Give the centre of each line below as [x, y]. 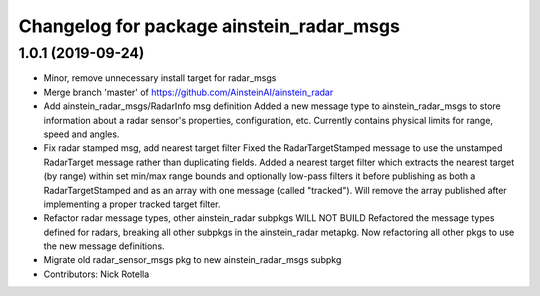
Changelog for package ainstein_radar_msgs [209, 26]
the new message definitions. [104, 246]
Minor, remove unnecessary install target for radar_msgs [160, 78]
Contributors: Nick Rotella [96, 274]
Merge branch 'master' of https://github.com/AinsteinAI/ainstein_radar [188, 92]
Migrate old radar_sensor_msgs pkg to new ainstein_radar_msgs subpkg [192, 260]
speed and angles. [81, 134]
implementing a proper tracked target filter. [132, 204]
